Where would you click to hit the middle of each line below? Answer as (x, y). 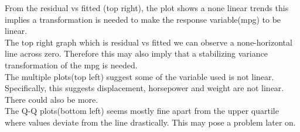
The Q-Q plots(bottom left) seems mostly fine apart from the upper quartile (142, 111)
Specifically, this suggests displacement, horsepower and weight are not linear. (144, 88)
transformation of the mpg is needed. (71, 65)
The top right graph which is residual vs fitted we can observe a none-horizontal (149, 42)
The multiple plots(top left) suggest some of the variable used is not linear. (139, 76)
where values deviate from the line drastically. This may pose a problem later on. (150, 122)
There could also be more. (52, 99)
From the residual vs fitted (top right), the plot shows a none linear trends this (147, 8)
